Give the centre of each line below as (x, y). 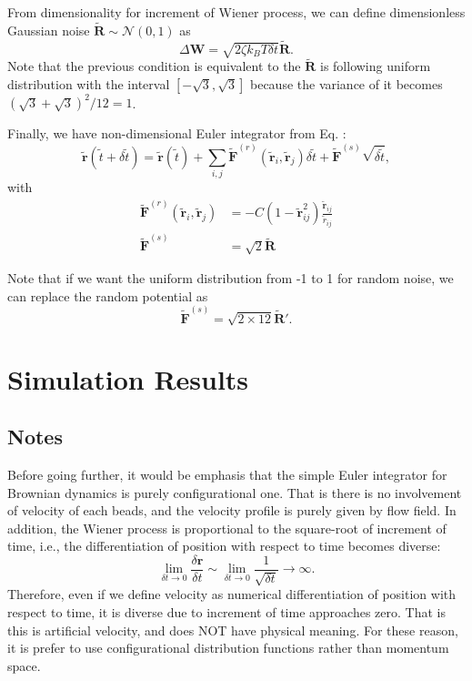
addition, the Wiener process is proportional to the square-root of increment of (227, 528)
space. (24, 665)
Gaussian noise (49, 30)
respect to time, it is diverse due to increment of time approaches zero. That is (226, 611)
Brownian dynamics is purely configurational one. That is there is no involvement (235, 492)
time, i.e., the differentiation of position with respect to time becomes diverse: (224, 546)
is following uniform (376, 66)
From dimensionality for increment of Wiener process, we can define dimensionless (236, 12)
